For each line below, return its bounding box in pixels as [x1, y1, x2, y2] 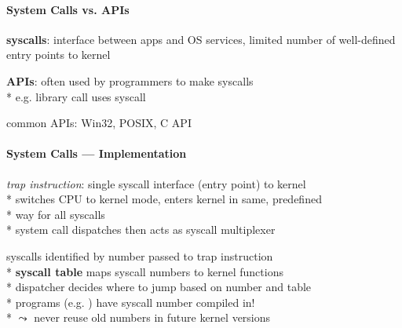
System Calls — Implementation [6, 145, 187, 162]
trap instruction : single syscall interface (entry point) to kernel [6, 175, 306, 191]
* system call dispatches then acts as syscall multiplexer [6, 221, 276, 238]
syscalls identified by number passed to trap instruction [6, 247, 273, 264]
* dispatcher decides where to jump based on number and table [6, 279, 312, 295]
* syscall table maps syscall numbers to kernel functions [6, 263, 283, 279]
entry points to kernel [6, 46, 111, 63]
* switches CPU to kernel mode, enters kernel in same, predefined [6, 191, 322, 207]
